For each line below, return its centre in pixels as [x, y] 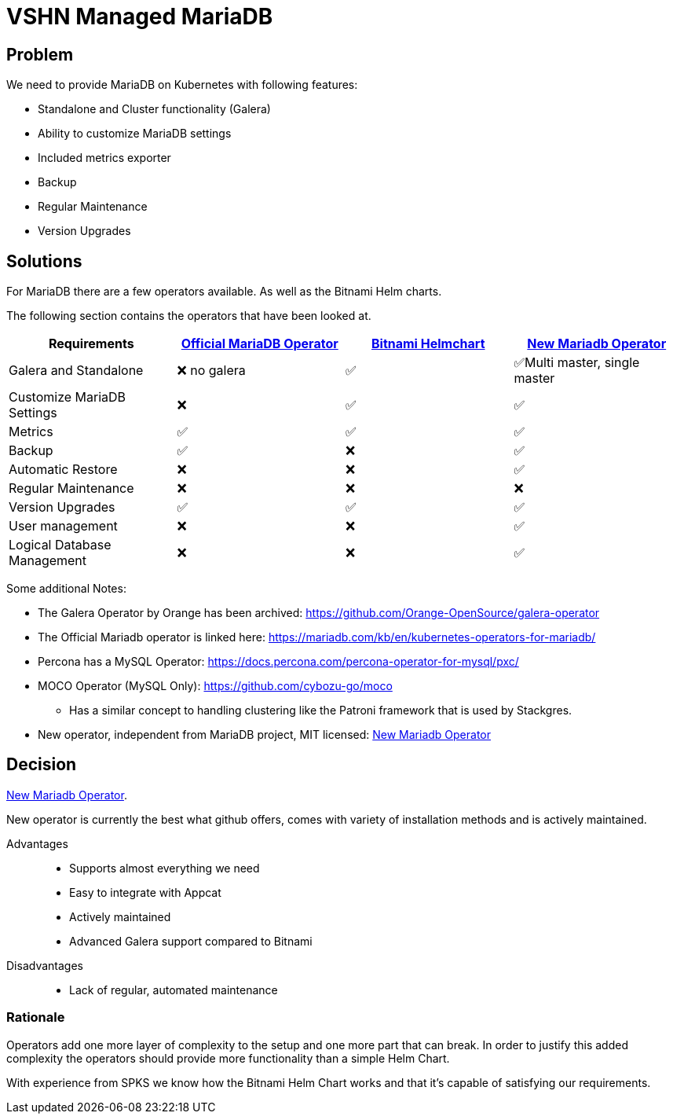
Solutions [44, 261]
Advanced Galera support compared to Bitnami [191, 941]
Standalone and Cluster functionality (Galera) [154, 109]
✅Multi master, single [577, 363]
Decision [42, 765]
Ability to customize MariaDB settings [135, 134]
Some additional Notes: [66, 589]
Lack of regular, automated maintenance [174, 990]
